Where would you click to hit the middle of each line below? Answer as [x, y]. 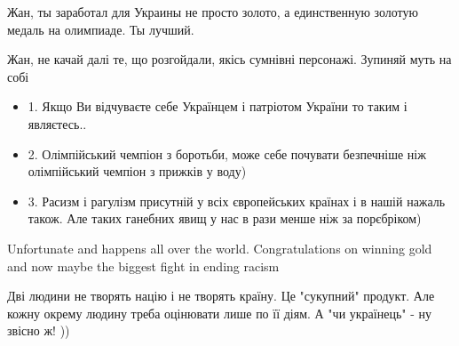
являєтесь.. [57, 123]
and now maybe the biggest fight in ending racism [143, 266]
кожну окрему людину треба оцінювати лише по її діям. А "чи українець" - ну [219, 313]
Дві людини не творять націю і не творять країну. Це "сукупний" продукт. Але [221, 296]
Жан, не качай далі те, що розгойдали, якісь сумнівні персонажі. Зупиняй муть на [229, 59]
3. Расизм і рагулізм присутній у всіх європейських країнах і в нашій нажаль [237, 201]
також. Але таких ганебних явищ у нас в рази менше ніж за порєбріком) [225, 218]
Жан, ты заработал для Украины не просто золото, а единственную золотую [213, 12]
